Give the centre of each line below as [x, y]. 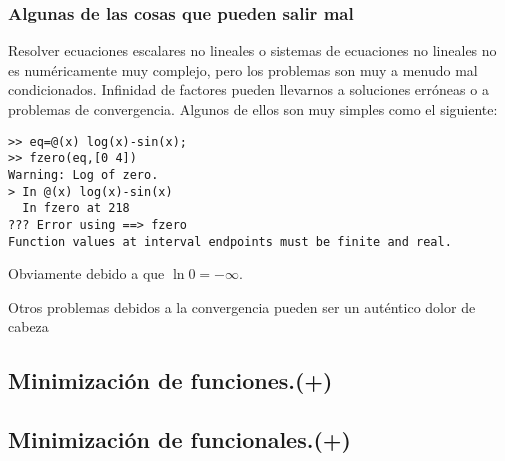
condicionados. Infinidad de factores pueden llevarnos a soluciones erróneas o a [248, 89]
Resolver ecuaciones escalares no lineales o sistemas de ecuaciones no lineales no [252, 50]
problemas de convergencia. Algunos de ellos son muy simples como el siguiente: [253, 109]
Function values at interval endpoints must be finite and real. [230, 241]
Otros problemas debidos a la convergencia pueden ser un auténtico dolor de [242, 306]
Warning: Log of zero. [83, 174]
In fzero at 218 [76, 208]
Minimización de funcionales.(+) [179, 439]
